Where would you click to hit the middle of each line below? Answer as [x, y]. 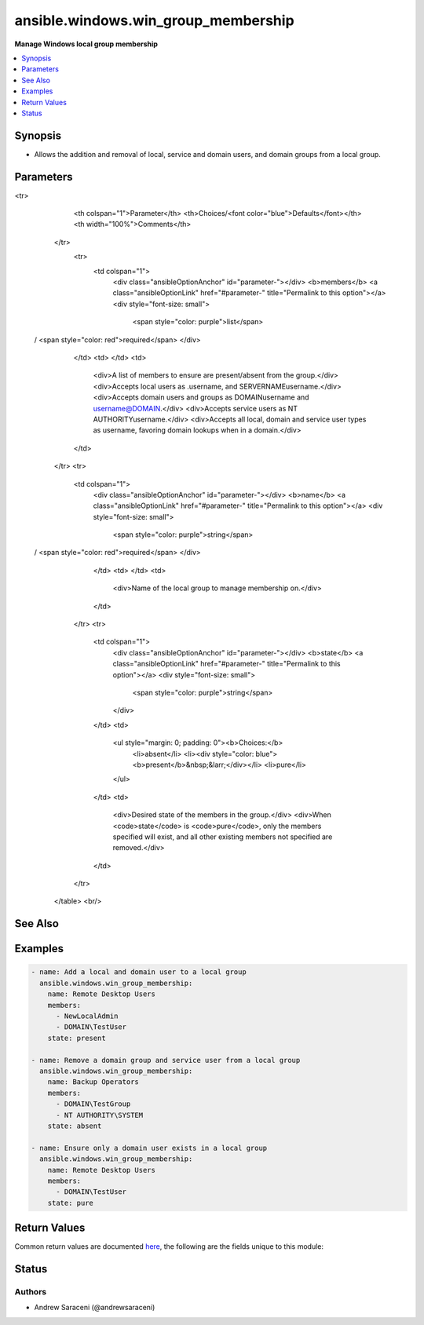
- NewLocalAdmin [87, 1016]
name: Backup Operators [93, 1082]
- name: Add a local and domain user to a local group [139, 972]
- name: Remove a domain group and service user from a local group [166, 1060]
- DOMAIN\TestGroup [93, 1104]
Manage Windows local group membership [86, 44]
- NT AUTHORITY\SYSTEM [100, 1115]
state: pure [71, 1203]
